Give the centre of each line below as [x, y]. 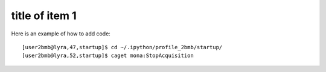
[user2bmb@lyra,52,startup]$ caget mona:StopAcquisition [108, 56]
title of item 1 [44, 16]
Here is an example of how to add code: [61, 34]
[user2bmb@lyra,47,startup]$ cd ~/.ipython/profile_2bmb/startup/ [122, 47]
